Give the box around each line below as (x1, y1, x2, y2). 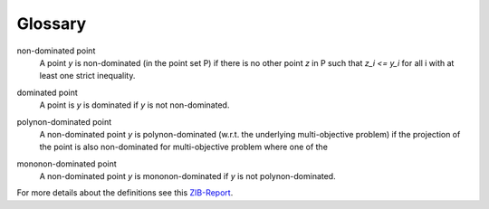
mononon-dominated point (16, 158, 117, 169)
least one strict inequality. (39, 71, 136, 81)
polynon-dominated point (16, 116, 112, 127)
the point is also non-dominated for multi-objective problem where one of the (39, 141, 328, 153)
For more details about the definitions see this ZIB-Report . (16, 187, 234, 198)
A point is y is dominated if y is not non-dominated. (39, 100, 230, 110)
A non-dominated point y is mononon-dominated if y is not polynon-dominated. (39, 171, 336, 182)
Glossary (16, 14, 87, 33)
